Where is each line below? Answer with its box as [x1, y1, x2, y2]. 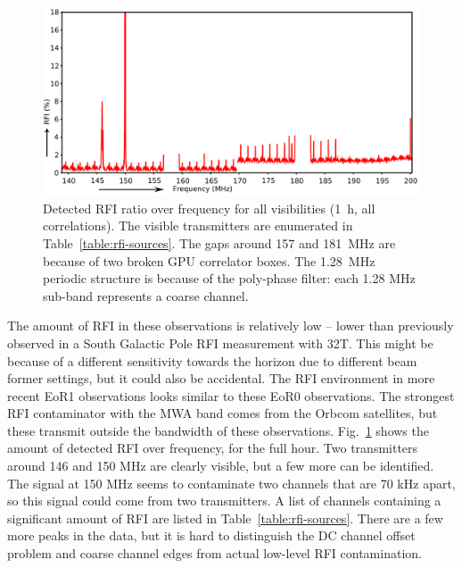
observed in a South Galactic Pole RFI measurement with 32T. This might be [7, 333, 433, 352]
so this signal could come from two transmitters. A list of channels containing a [7, 491, 441, 510]
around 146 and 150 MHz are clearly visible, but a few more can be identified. [7, 456, 434, 475]
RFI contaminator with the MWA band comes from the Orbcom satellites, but [7, 404, 438, 422]
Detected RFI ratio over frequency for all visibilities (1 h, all [43, 198, 375, 217]
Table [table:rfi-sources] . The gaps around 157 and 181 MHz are [43, 233, 396, 252]
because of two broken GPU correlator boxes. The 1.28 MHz [43, 251, 375, 270]
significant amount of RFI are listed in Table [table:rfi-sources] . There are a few [7, 508, 443, 527]
